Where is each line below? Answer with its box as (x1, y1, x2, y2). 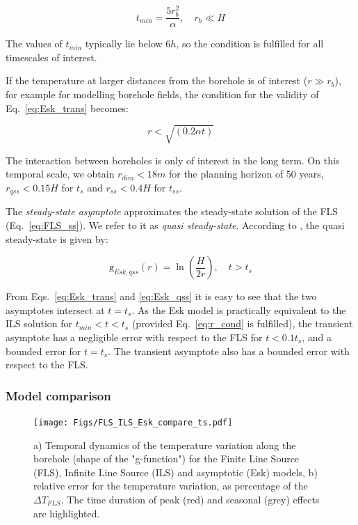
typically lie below (85, 36, 163, 51)
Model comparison (6, 386, 111, 404)
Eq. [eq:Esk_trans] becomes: (6, 100, 129, 115)
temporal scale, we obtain (6, 166, 115, 181)
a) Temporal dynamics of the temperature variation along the (33, 437, 296, 452)
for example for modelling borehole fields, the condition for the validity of (6, 87, 319, 102)
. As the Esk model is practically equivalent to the (131, 302, 346, 317)
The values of (6, 36, 63, 51)
